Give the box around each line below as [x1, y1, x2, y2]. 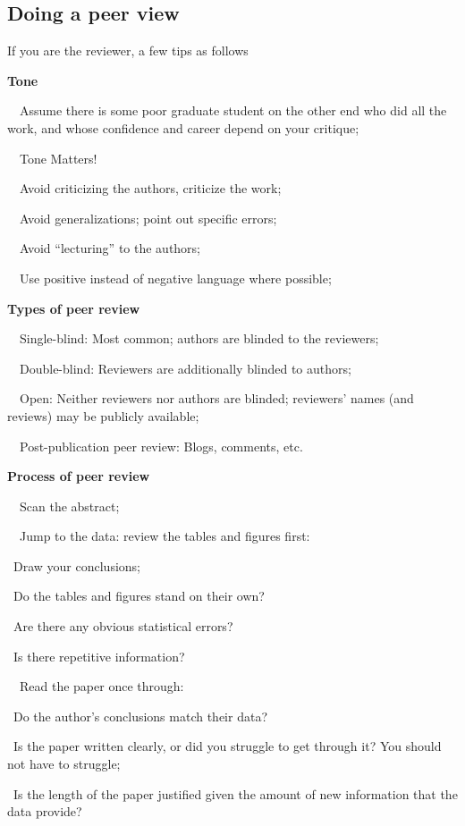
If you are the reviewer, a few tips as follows [7, 41, 249, 60]
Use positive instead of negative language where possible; [19, 268, 332, 287]
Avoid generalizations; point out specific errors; [19, 208, 277, 227]
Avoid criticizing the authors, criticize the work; [19, 179, 282, 198]
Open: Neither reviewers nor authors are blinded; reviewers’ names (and [19, 389, 414, 408]
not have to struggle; [7, 754, 121, 773]
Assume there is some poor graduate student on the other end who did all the [19, 101, 447, 120]
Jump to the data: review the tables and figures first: [19, 527, 310, 545]
